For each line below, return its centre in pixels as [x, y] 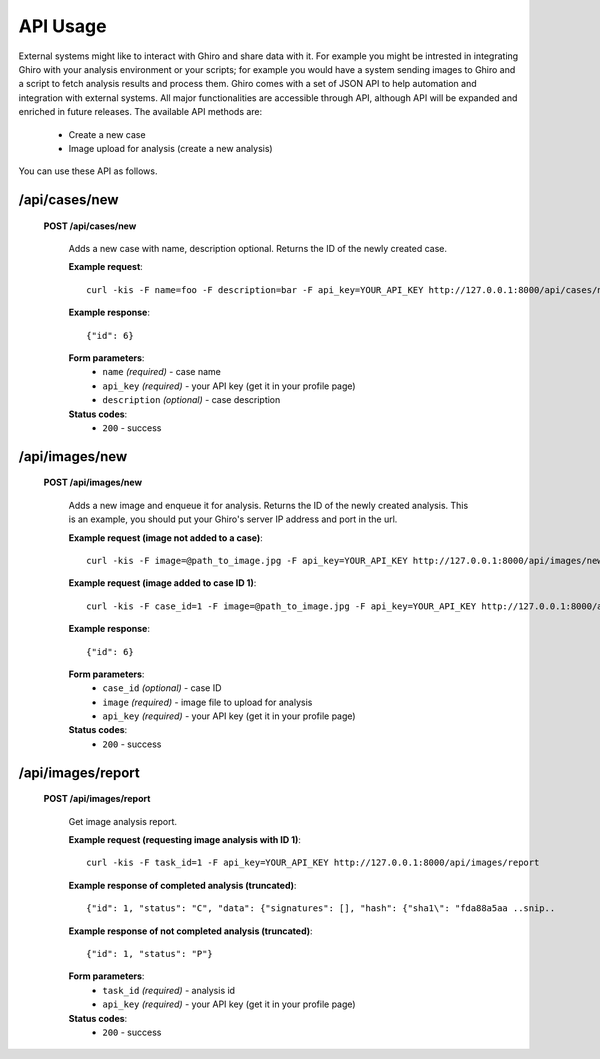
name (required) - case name [162, 372]
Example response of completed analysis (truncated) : [182, 885]
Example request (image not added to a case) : [166, 537]
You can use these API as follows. [88, 171]
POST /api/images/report [97, 799]
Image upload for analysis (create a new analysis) [171, 148]
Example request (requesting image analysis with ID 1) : [185, 840]
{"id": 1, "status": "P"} [150, 953]
